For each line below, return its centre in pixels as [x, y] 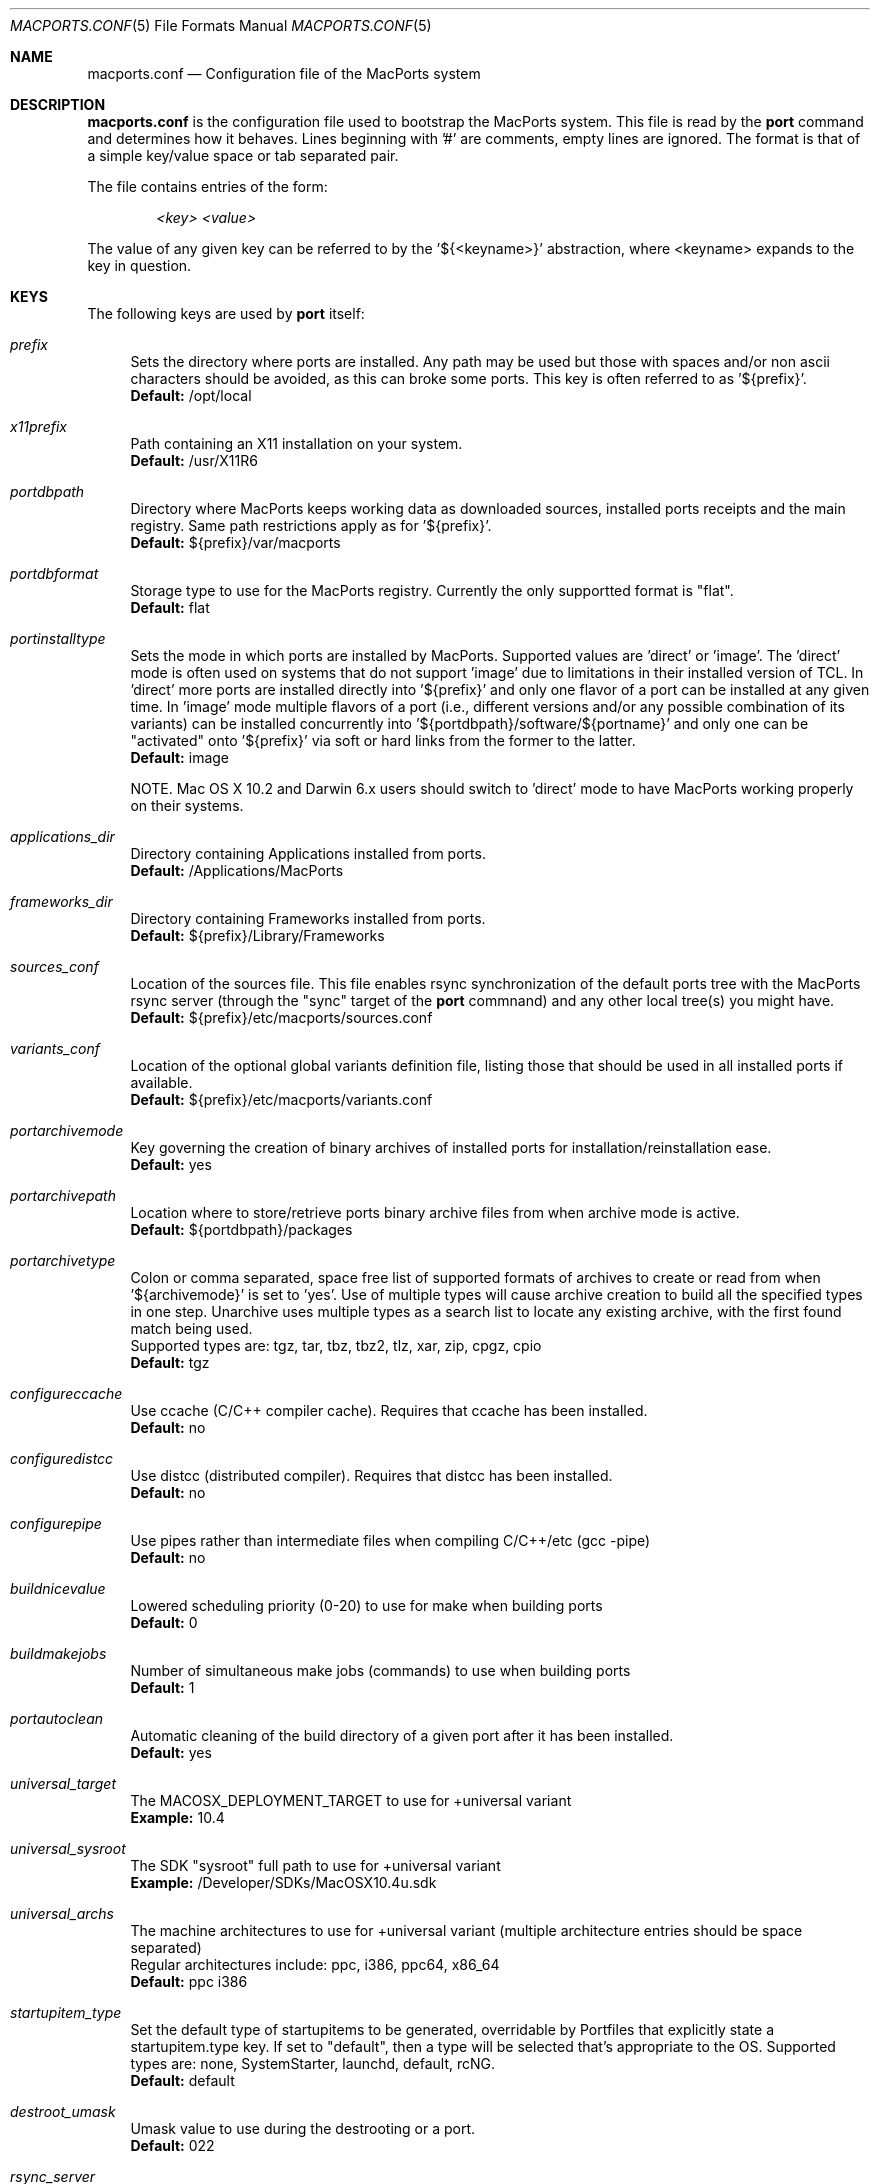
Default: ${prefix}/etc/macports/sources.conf [281, 1017]
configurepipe [56, 1523]
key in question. [139, 265]
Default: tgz [170, 1362]
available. [161, 1082]
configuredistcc [62, 1458]
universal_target [63, 1783]
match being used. [191, 1328]
